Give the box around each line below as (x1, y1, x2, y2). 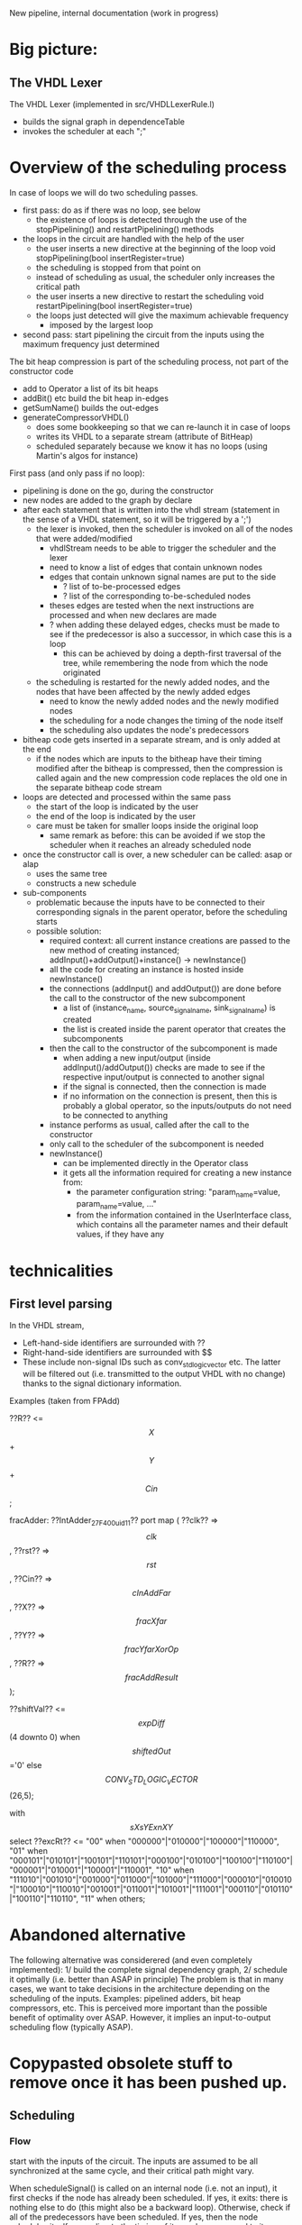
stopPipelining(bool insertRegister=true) (35, 252, 185, 263)
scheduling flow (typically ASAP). (9, 2021, 133, 2032)
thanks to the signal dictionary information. (22, 1378, 182, 1389)
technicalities (9, 1261, 114, 1281)
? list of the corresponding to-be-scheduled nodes (62, 590, 251, 601)
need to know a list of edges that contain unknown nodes (49, 561, 263, 572)
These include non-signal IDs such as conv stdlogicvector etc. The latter (22, 1356, 281, 1370)
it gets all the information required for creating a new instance (62, 1167, 293, 1178)
